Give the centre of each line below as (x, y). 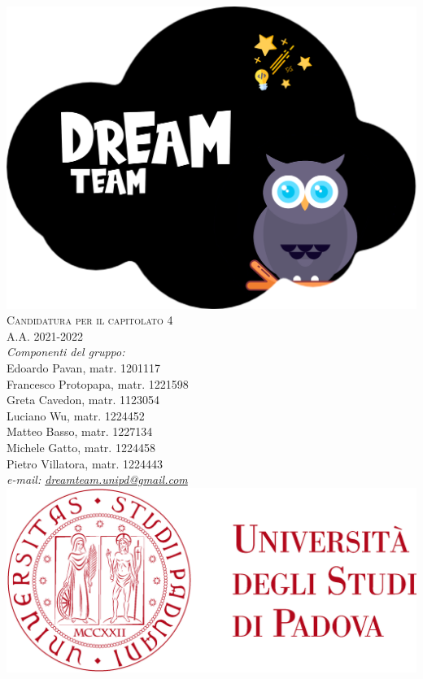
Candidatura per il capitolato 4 (90, 320)
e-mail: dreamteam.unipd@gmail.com (97, 479)
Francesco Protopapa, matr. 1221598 (98, 383)
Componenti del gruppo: (66, 352)
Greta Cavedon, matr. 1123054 (83, 400)
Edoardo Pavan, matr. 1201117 (84, 367)
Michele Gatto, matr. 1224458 (81, 447)
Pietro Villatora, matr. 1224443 (85, 463)
